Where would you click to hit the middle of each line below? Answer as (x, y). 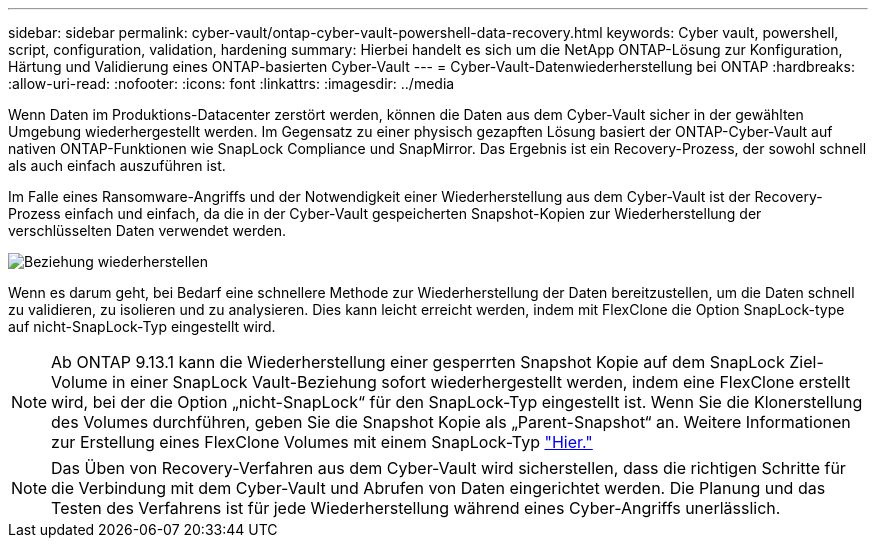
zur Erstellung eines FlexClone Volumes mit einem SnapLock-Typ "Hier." (322, 442)
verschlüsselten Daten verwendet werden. (147, 230)
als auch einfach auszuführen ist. (117, 165)
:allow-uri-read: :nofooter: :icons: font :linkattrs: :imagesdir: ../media (231, 83)
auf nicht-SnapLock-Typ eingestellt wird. (142, 326)
